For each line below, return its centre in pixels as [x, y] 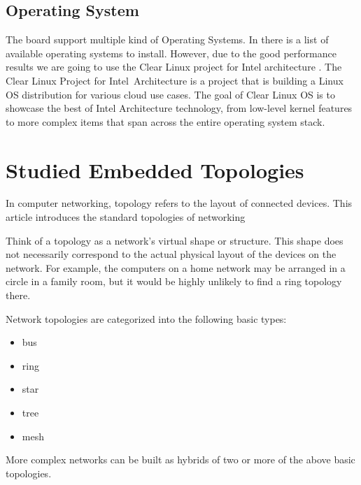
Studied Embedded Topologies [155, 169]
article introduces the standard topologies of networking [126, 217]
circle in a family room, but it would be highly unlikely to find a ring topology [174, 281]
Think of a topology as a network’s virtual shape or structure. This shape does [175, 240]
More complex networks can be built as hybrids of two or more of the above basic [180, 459]
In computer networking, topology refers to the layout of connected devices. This [179, 203]
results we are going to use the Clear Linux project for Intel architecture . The [174, 67]
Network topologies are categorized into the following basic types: [146, 318]
